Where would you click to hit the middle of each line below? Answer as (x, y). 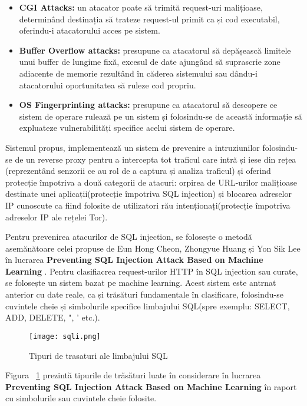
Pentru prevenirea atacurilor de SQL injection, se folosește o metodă (129, 237)
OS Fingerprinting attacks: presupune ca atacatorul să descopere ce (148, 105)
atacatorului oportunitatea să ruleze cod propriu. (108, 85)
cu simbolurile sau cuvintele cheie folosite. (81, 398)
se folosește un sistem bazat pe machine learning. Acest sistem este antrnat (141, 283)
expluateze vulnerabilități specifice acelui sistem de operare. (127, 128)
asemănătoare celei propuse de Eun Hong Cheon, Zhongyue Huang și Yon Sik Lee (153, 248)
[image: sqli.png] (65, 336)
